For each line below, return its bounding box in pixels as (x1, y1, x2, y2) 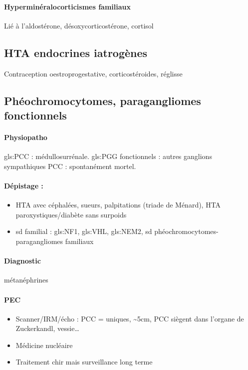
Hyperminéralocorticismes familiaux (4, 1, 131, 11)
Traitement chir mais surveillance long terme (15, 356, 153, 367)
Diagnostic (4, 255, 41, 266)
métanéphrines (4, 274, 48, 285)
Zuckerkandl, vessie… (15, 323, 79, 333)
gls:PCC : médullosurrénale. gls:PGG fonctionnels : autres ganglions (4, 151, 212, 161)
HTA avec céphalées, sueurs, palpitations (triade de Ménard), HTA (15, 199, 221, 210)
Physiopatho (4, 131, 47, 142)
